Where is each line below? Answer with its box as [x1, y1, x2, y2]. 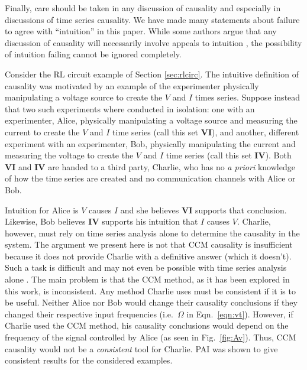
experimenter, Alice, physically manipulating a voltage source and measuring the [5, 114, 298, 126]
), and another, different [211, 125, 299, 138]
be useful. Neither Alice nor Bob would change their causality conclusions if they [5, 296, 298, 309]
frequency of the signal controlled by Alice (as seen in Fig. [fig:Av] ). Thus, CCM [5, 331, 296, 343]
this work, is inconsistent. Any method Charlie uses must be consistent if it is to [5, 284, 296, 297]
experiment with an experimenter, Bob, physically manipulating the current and [5, 137, 296, 150]
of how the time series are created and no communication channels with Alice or [5, 172, 296, 184]
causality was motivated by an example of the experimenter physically [5, 79, 259, 92]
